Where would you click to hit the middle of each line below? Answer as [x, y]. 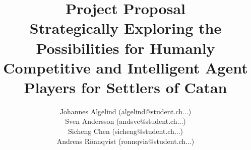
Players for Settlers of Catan [126, 87]
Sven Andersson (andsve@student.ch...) [126, 121]
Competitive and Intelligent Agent [126, 67]
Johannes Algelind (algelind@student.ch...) [126, 111]
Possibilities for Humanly [126, 48]
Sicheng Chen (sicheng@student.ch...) [126, 131]
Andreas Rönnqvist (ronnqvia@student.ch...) [126, 141]
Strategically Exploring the [126, 28]
